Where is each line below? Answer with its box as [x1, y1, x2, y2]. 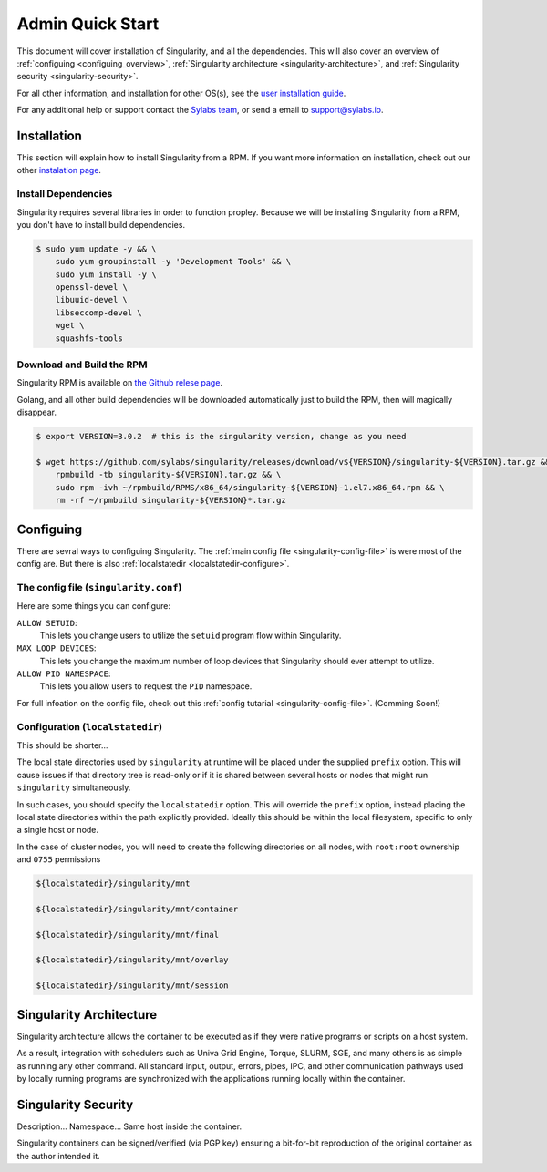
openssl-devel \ [55, 283, 128, 293]
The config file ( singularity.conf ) [16, 581, 182, 593]
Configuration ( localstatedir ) [16, 720, 163, 733]
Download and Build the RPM [16, 358, 148, 371]
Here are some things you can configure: [16, 601, 171, 612]
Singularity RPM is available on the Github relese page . [16, 377, 223, 388]
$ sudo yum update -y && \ [36, 243, 157, 254]
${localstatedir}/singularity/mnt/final [36, 930, 219, 940]
